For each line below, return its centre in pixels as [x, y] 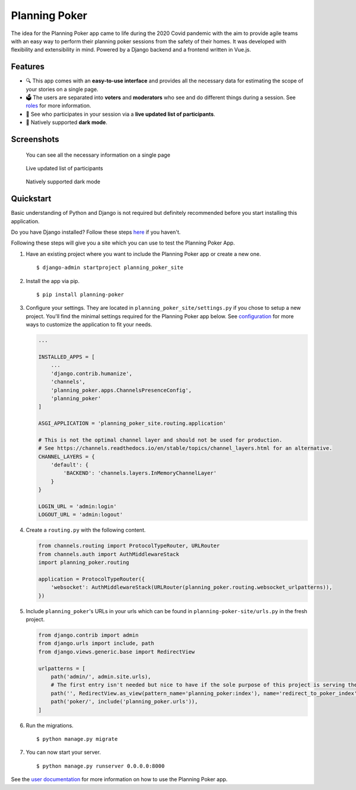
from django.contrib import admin [88, 635]
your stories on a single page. [62, 89]
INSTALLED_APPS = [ [66, 357]
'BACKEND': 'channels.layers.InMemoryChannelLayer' [140, 473]
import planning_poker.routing [84, 563]
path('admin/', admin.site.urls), [101, 677]
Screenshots [35, 139]
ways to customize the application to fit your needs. [89, 325]
